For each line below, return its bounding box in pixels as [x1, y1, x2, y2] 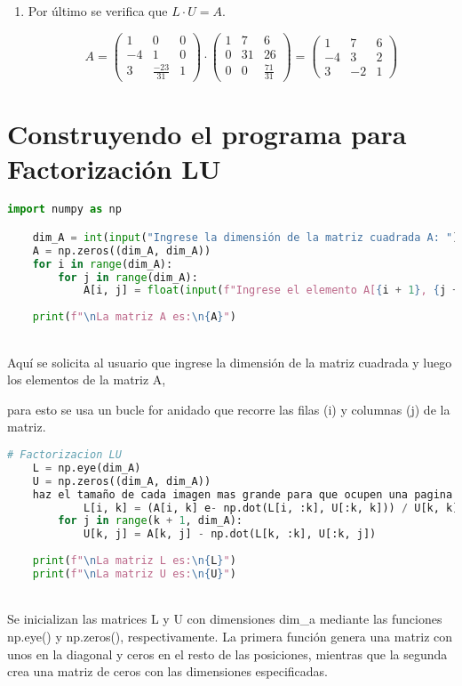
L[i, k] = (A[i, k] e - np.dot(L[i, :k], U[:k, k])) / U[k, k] [83, 501, 459, 514]
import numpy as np [7, 203, 122, 216]
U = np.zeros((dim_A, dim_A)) [32, 474, 211, 488]
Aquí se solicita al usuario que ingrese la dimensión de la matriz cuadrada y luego [7, 352, 452, 371]
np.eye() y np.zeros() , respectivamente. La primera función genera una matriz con [7, 626, 453, 645]
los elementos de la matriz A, [7, 370, 166, 389]
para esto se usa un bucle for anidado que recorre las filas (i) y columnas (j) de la [7, 399, 450, 418]
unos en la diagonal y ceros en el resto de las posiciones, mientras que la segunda [7, 644, 448, 663]
